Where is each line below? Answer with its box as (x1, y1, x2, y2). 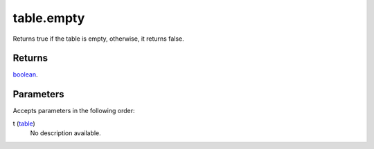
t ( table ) (12, 119, 36, 128)
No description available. (30, 129, 102, 137)
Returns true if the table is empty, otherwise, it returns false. (12, 34, 185, 43)
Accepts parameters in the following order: (12, 107, 135, 115)
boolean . (12, 70, 38, 79)
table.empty (12, 10, 85, 26)
